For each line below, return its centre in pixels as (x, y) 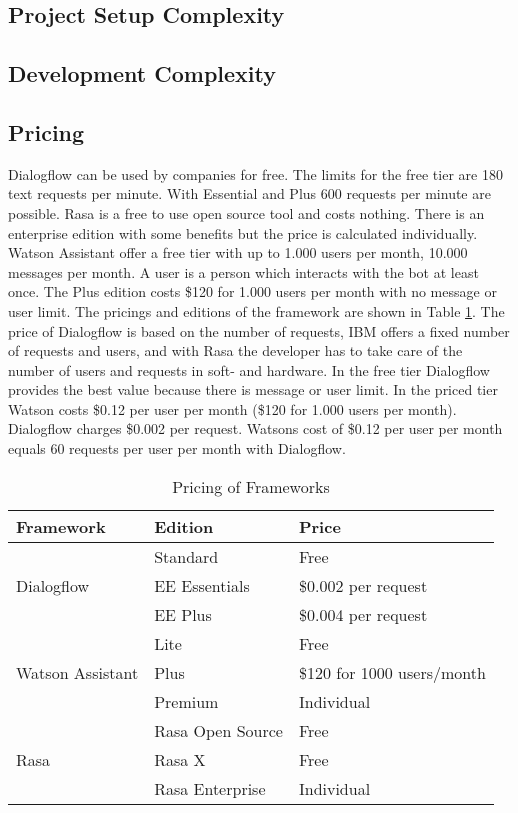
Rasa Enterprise (210, 788)
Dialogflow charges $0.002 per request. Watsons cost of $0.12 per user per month (255, 428)
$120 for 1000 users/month (392, 672)
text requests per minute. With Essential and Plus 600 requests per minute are (249, 193)
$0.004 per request (363, 614)
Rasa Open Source (218, 730)
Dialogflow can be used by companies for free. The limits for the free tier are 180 (255, 173)
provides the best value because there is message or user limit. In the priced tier (253, 389)
